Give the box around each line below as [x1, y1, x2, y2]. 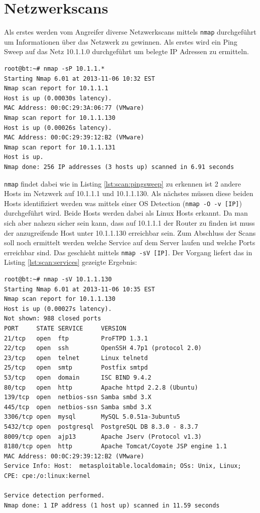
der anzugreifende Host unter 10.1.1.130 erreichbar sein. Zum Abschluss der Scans [4, 227, 256, 238]
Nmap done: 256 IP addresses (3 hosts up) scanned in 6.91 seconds [4, 163, 234, 170]
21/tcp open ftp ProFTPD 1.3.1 [4, 334, 148, 342]
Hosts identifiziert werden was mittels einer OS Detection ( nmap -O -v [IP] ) [4, 198, 242, 208]
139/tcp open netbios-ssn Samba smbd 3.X [4, 394, 152, 401]
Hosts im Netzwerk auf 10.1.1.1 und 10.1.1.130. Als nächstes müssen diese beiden [4, 188, 253, 199]
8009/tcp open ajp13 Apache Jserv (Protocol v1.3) [4, 433, 202, 440]
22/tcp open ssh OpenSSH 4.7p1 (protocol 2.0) [4, 345, 202, 352]
